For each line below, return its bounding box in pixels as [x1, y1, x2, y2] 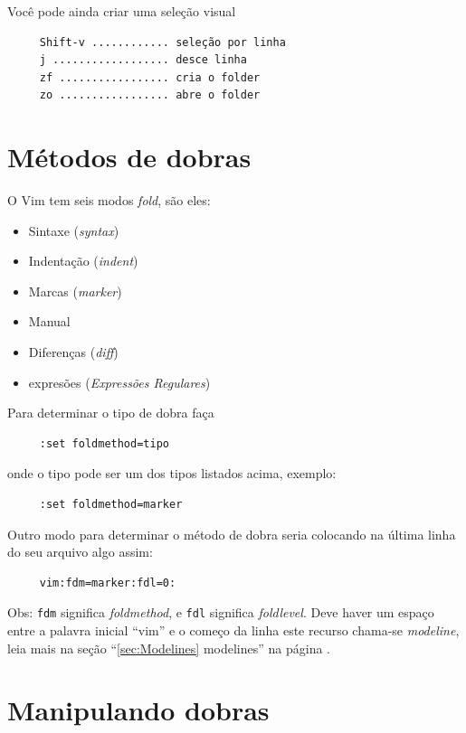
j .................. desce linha [39, 53, 247, 67]
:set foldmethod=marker [39, 498, 183, 512]
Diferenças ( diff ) [28, 343, 119, 362]
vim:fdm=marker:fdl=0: [39, 576, 176, 589]
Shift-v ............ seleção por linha [39, 35, 286, 49]
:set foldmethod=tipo [39, 437, 169, 450]
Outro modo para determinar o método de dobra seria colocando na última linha [7, 524, 456, 543]
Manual [28, 312, 71, 331]
